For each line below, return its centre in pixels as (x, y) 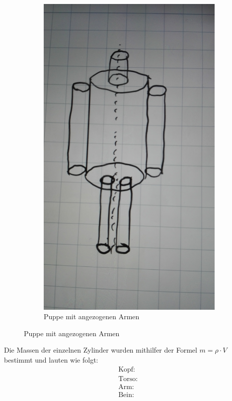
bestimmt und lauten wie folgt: (51, 359)
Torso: (128, 379)
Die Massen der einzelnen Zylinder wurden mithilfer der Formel (101, 350)
